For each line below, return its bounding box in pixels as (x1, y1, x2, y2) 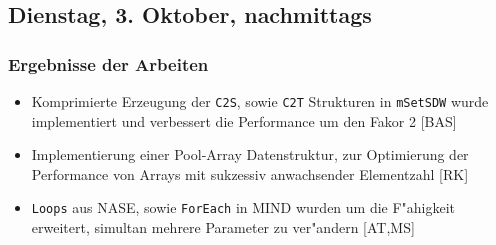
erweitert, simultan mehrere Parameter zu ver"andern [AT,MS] (31, 217, 415, 238)
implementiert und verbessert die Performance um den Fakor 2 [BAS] (31, 110, 457, 131)
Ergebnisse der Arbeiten (8, 51, 209, 76)
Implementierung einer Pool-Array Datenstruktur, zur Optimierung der (31, 144, 469, 165)
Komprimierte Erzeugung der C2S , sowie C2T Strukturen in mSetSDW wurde (31, 91, 489, 111)
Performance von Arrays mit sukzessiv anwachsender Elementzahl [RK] (31, 163, 469, 184)
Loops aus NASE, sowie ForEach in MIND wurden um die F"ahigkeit (31, 197, 456, 218)
